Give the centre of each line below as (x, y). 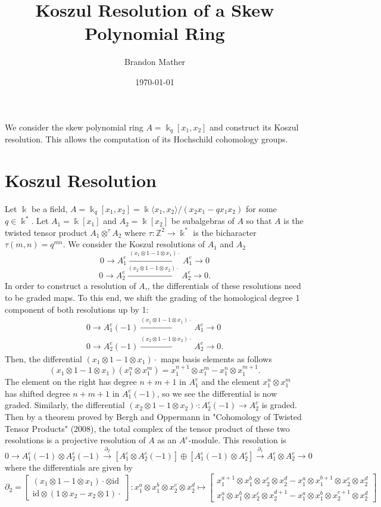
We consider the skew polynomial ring (74, 127)
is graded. (279, 405)
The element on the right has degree (71, 382)
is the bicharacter (225, 232)
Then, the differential (43, 358)
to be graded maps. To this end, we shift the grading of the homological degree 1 (152, 297)
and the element (231, 382)
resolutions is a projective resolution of (75, 440)
